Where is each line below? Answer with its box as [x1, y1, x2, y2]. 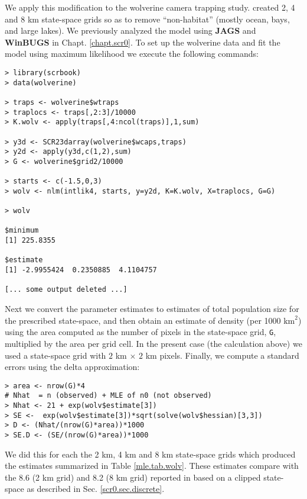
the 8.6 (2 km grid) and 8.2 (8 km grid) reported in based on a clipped [5, 471, 261, 483]
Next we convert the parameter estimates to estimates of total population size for [5, 302, 299, 315]
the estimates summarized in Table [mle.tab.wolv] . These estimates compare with [5, 459, 299, 472]
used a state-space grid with [5, 349, 106, 361]
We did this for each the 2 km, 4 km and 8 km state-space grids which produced [5, 448, 296, 460]
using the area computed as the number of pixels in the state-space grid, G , [5, 326, 276, 338]
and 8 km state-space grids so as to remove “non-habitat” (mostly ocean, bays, [5, 12, 290, 25]
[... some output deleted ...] [5, 285, 128, 294]
